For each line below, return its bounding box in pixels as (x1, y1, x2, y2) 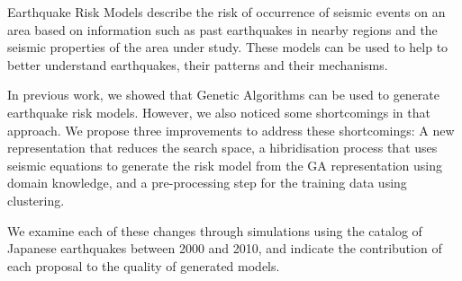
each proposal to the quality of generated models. (7, 256, 280, 275)
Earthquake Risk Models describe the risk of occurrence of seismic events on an (7, 3, 446, 21)
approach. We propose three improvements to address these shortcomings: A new (7, 120, 455, 139)
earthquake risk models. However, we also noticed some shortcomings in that (7, 102, 430, 121)
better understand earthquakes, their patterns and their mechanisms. (7, 55, 388, 74)
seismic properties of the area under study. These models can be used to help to (7, 38, 448, 57)
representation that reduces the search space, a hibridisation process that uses (7, 138, 438, 157)
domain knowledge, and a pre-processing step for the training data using (7, 173, 407, 192)
